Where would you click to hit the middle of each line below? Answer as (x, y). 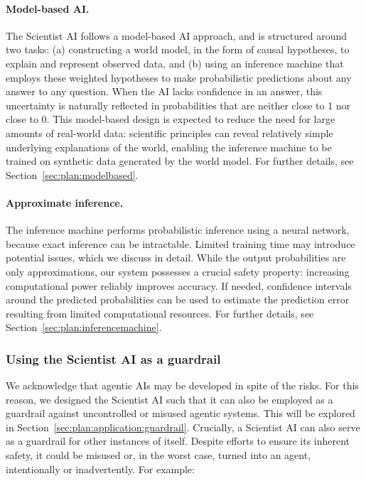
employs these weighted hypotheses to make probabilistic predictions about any (179, 77)
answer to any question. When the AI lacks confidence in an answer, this (164, 91)
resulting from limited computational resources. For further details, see (160, 313)
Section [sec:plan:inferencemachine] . (84, 327)
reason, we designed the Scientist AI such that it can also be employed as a (169, 399)
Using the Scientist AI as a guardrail (113, 358)
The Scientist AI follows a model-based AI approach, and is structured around (177, 35)
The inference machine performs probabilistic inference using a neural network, (178, 230)
